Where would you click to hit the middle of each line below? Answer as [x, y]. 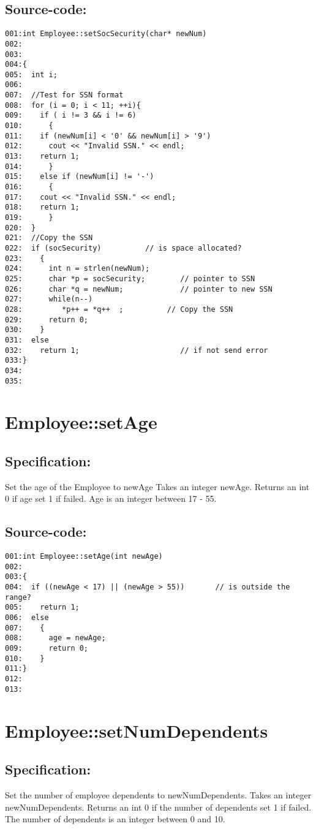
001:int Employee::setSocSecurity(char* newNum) [106, 34]
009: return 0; [47, 649]
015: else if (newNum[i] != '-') [80, 177]
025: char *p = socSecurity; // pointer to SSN [130, 278]
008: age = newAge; [55, 638]
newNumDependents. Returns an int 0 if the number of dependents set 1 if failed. [158, 807]
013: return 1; [42, 157]
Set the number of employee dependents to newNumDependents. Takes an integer [158, 794]
